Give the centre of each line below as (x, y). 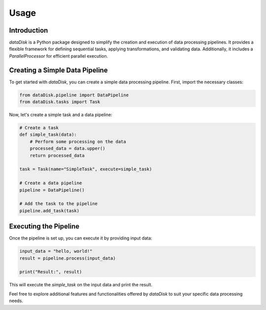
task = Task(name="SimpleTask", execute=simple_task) (86, 169)
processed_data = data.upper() (67, 149)
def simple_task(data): (48, 135)
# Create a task (39, 128)
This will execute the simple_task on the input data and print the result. (81, 285)
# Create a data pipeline (51, 183)
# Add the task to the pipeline (59, 204)
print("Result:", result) (51, 272)
